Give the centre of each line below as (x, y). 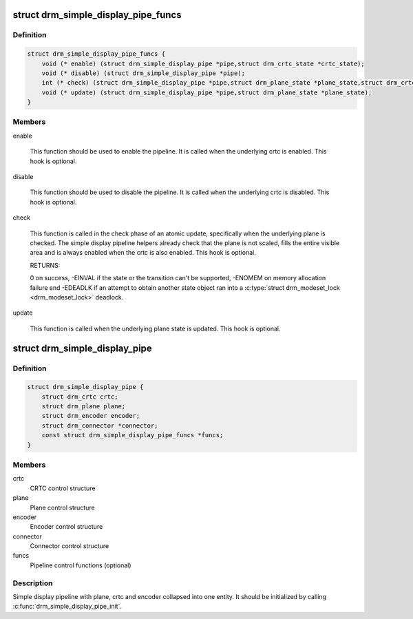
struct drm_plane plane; (84, 407)
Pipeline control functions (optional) (81, 565)
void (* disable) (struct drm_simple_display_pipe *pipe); (144, 73)
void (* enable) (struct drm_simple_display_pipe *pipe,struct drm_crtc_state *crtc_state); (203, 63)
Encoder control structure (66, 527)
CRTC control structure (63, 488)
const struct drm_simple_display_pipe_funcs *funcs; (133, 435)
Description (33, 583)
